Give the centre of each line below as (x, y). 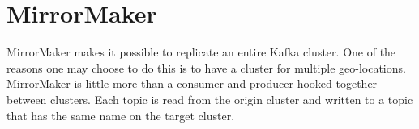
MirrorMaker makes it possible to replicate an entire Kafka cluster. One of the (201, 52)
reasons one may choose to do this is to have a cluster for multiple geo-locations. (206, 67)
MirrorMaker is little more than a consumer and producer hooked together (192, 83)
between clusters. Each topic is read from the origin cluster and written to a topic (210, 99)
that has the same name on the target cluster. (121, 115)
